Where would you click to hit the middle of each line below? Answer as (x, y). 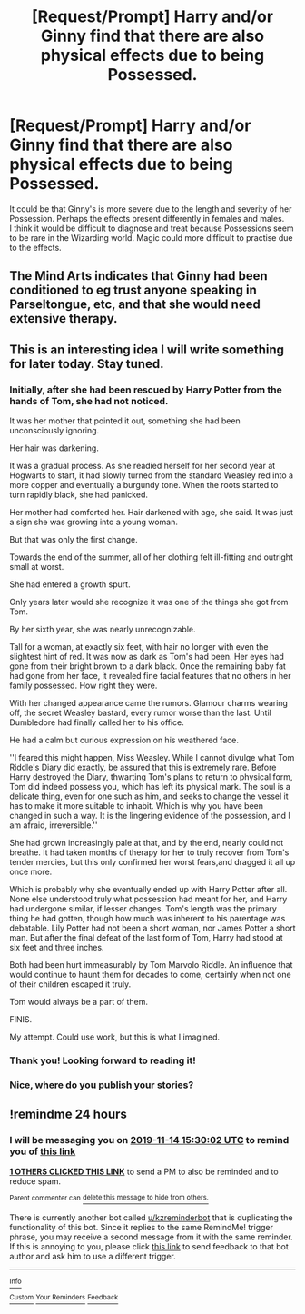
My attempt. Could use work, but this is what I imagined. (115, 1037)
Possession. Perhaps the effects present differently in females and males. (147, 218)
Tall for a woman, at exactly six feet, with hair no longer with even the (139, 647)
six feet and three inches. (57, 948)
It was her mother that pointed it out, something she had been (125, 421)
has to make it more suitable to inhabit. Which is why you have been (136, 806)
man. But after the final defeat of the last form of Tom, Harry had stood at (146, 938)
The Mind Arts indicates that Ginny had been (138, 276)
